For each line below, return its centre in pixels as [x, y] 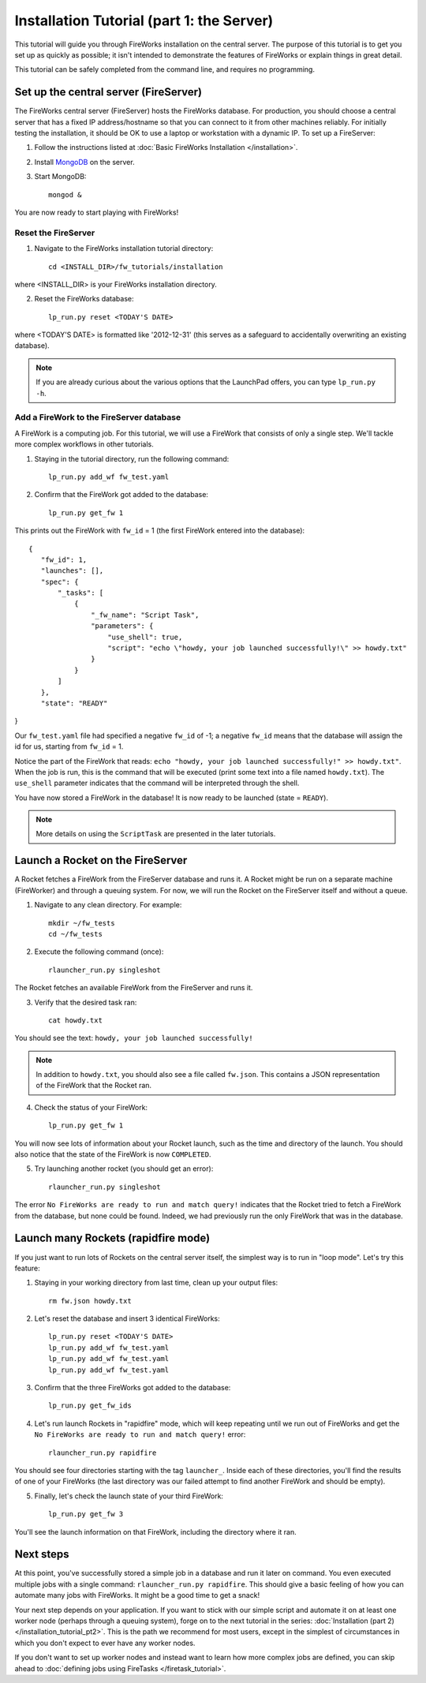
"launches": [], [72, 571]
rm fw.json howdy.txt [90, 1301]
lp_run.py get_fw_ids [90, 1406]
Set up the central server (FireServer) [108, 92]
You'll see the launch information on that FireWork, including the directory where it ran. [155, 1532]
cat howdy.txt [75, 1020]
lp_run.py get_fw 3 [86, 1514]
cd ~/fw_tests [75, 934]
